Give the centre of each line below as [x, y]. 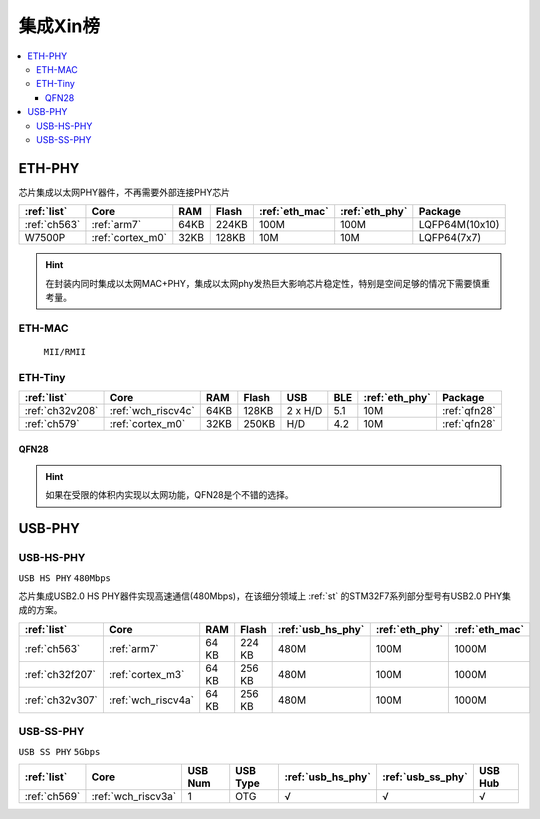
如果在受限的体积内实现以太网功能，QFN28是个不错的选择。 [169, 495]
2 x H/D [304, 411]
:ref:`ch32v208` [61, 411]
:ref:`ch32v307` [61, 700]
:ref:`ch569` [52, 796]
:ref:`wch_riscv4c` [152, 411]
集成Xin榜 [59, 26]
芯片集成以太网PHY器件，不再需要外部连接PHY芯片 [124, 192]
